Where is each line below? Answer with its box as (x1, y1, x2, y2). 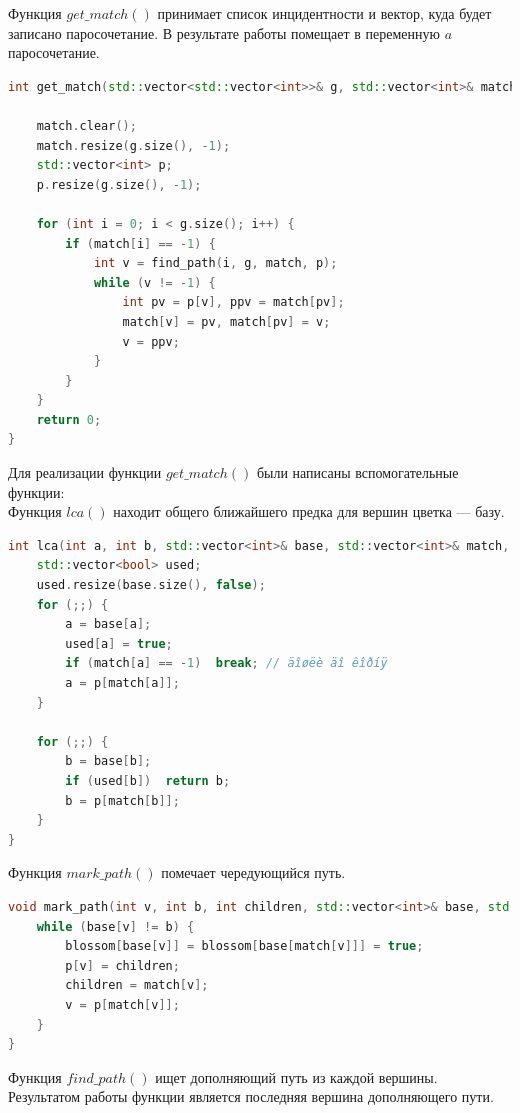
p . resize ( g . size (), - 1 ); (36, 177, 202, 192)
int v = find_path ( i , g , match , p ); (93, 256, 338, 271)
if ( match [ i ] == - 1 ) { (65, 236, 216, 251)
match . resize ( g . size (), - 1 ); (36, 138, 231, 153)
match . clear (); (36, 118, 137, 133)
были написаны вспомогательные (256, 462, 459, 483)
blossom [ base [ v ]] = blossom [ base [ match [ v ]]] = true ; (65, 939, 424, 954)
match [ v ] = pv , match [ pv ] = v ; (122, 314, 331, 329)
